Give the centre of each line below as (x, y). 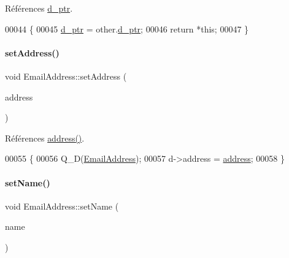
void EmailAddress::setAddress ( (66, 76)
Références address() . (45, 138)
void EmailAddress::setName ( (62, 206)
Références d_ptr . (39, 8)
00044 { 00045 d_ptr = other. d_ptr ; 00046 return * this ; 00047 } (127, 28)
